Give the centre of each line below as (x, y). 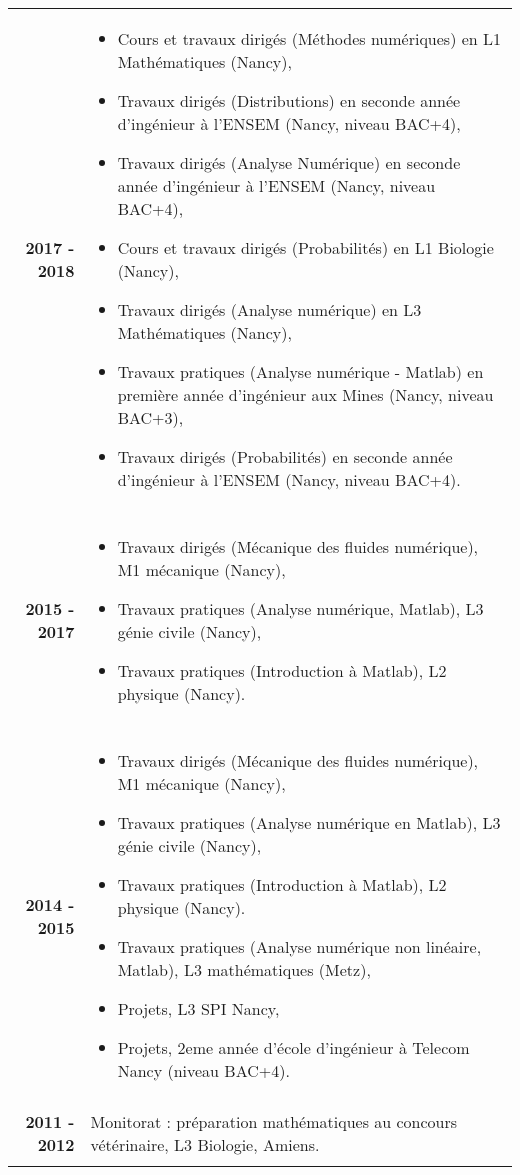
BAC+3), (150, 417)
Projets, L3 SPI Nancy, (198, 1008)
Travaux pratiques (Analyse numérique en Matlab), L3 (309, 822)
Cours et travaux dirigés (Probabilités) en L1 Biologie (305, 247)
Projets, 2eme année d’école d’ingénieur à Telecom (293, 1047)
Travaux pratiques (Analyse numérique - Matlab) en (300, 371)
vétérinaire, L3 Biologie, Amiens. (205, 1144)
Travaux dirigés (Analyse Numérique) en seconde (289, 162)
